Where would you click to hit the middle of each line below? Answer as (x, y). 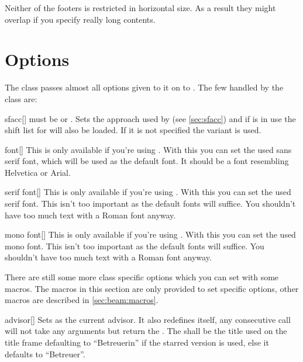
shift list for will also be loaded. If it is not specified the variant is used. (133, 130)
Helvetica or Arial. (38, 172)
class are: (21, 98)
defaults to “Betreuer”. (45, 354)
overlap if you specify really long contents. (80, 19)
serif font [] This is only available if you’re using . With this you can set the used (148, 192)
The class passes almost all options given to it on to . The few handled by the (144, 87)
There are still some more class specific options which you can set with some (142, 277)
